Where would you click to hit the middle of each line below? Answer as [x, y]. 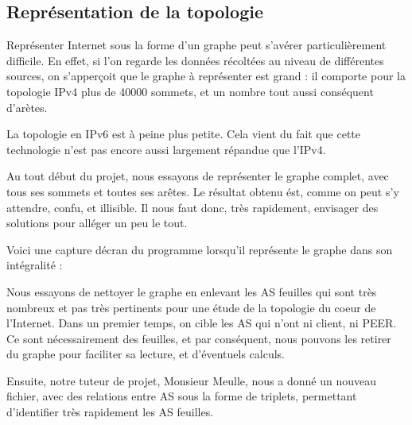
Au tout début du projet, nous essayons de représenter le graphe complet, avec [198, 176]
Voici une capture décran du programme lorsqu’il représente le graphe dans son [200, 249]
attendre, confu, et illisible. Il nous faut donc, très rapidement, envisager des [192, 207]
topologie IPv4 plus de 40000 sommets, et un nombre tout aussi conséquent [190, 91]
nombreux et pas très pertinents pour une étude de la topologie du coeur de [191, 307]
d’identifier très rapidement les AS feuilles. [110, 412]
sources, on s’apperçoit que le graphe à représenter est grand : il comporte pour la [206, 76]
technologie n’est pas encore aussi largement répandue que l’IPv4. [166, 149]
